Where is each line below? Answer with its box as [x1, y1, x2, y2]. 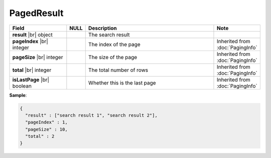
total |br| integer [12, 66, 52, 73]
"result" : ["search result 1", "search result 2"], [25, 112, 158, 118]
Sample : [9, 92, 27, 98]
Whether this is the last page [88, 79, 156, 86]
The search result [88, 31, 130, 38]
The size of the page [88, 53, 138, 60]
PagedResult [9, 7, 64, 18]
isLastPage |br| [12, 76, 50, 83]
